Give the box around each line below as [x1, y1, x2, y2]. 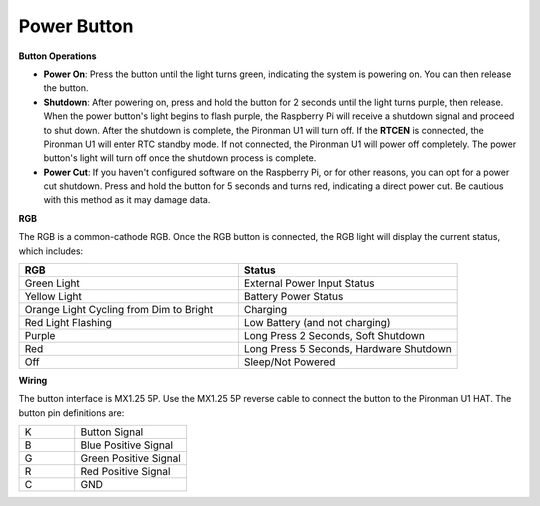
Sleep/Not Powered [243, 355, 336, 369]
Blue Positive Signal [80, 438, 174, 452]
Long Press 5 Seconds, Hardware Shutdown [243, 342, 452, 356]
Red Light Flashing [24, 316, 112, 330]
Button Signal [80, 425, 144, 439]
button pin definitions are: [18, 406, 125, 419]
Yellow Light [24, 290, 82, 304]
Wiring [18, 375, 48, 387]
